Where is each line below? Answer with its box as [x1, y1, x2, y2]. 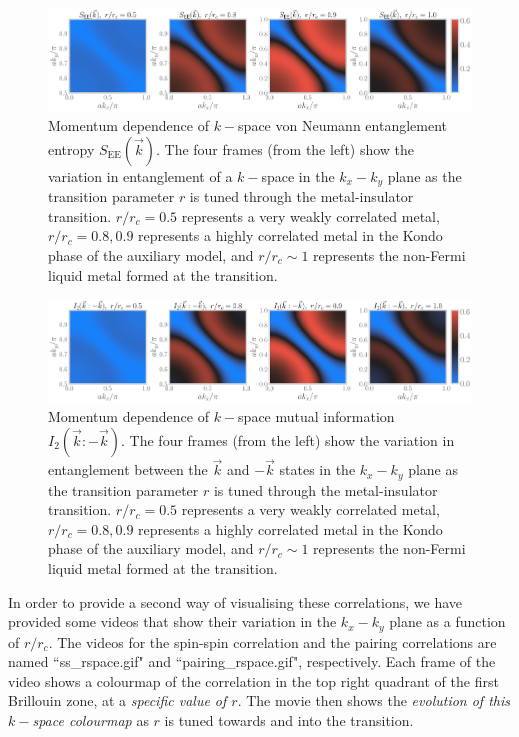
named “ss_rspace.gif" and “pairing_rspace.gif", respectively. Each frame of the [8, 651, 496, 672]
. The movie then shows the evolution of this [237, 690, 510, 711]
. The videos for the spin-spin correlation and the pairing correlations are [48, 631, 497, 652]
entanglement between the [48, 459, 208, 480]
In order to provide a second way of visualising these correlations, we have [8, 591, 462, 612]
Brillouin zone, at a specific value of [8, 690, 227, 711]
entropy [48, 138, 95, 159]
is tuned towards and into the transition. [164, 710, 414, 731]
